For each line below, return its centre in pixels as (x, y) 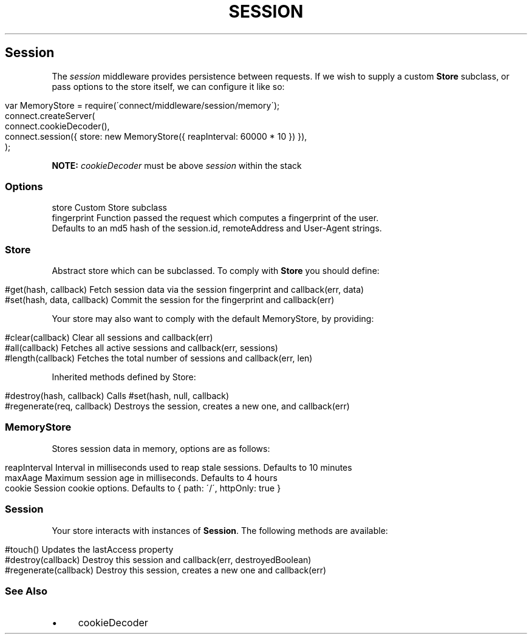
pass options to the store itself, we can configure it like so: (168, 86)
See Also (26, 591)
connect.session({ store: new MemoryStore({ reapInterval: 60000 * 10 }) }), (156, 136)
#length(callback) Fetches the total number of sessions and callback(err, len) (159, 358)
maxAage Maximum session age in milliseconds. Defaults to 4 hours (141, 477)
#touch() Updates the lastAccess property (89, 549)
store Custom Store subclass (109, 208)
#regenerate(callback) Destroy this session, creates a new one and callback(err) (166, 570)
